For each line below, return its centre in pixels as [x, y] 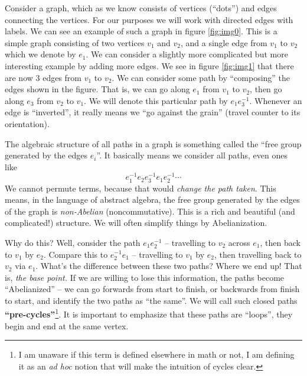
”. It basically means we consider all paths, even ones [192, 155]
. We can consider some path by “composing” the [201, 77]
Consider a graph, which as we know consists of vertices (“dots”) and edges [141, 8]
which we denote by [40, 54]
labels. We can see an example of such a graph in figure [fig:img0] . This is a [141, 31]
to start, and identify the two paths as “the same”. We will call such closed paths [151, 300]
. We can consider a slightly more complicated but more [187, 54]
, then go [266, 89]
